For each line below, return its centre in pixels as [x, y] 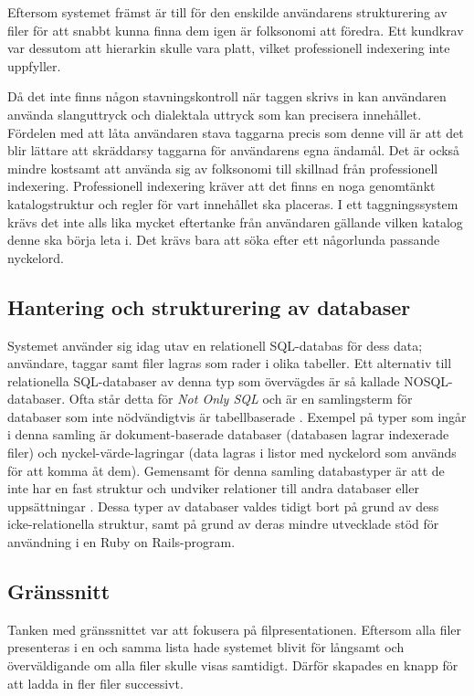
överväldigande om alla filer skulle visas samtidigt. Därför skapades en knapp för [233, 665]
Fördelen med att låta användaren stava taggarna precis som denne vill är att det [236, 132]
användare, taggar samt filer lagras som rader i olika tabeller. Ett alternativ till [230, 363]
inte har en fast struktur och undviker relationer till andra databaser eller [213, 488]
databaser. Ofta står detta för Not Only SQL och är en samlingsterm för [210, 399]
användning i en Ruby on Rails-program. [121, 542]
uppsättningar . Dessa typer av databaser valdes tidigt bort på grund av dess [223, 506]
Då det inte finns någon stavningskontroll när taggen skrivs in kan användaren [227, 96]
